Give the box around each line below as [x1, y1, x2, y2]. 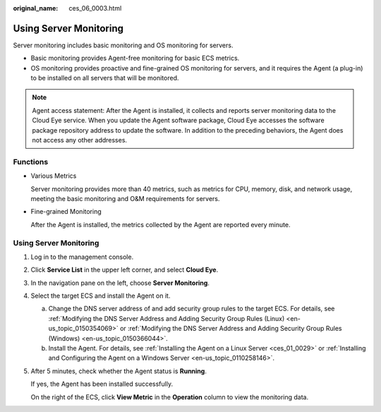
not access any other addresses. [32, 136, 127, 145]
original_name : [13, 4, 59, 12]
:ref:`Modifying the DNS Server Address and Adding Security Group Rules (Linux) [48, 314, 285, 322]
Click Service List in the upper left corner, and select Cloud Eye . [30, 265, 219, 274]
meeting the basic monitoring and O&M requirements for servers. [30, 194, 220, 202]
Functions [13, 157, 49, 166]
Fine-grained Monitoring [30, 207, 102, 216]
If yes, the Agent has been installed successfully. [30, 380, 173, 388]
